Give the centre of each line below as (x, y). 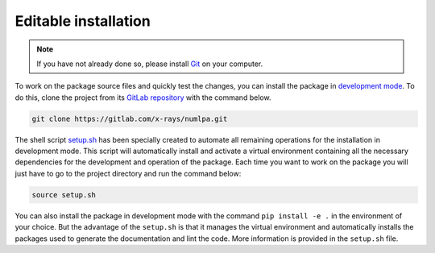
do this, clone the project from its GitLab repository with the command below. (143, 97)
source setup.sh (64, 195)
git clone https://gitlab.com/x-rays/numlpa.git (130, 118)
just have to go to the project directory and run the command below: (128, 173)
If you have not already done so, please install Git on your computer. (150, 64)
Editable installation (83, 21)
